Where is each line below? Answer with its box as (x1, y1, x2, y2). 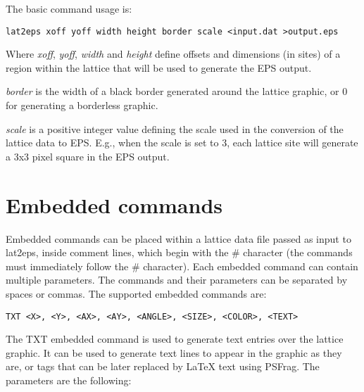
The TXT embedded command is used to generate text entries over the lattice (6, 331, 344, 346)
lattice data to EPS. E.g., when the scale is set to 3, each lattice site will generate (6, 135, 358, 150)
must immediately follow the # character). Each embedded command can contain (6, 258, 358, 273)
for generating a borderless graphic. (6, 98, 158, 113)
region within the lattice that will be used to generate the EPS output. (6, 60, 312, 75)
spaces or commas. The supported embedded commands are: (6, 286, 267, 301)
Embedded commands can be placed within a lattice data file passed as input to (6, 231, 351, 246)
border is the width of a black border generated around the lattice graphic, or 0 (6, 84, 348, 99)
